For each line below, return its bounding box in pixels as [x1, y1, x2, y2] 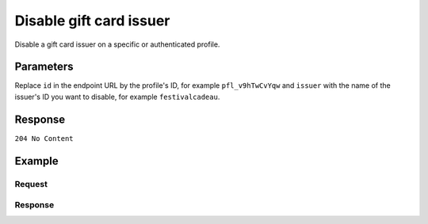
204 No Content [14, 134, 75, 142]
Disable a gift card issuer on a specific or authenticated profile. [14, 40, 220, 49]
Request [14, 178, 48, 189]
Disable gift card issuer [14, 12, 170, 29]
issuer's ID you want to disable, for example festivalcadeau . [14, 92, 220, 101]
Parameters [14, 60, 74, 74]
